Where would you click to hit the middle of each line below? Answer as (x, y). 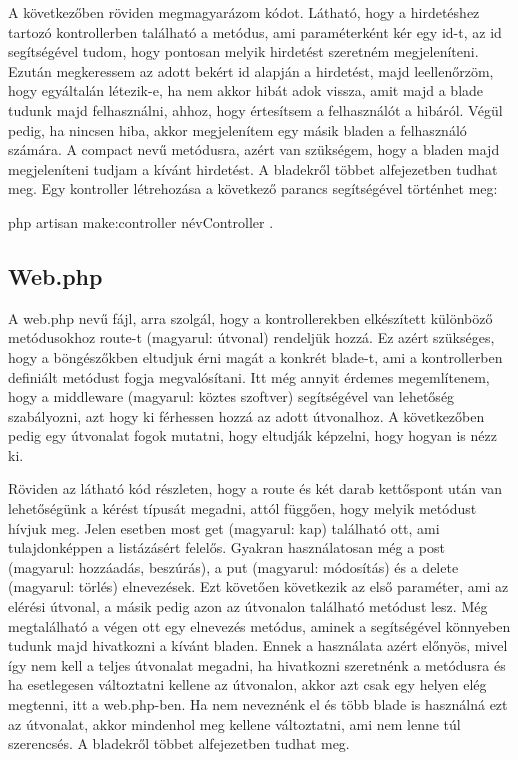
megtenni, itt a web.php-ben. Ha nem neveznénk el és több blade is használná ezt (258, 704)
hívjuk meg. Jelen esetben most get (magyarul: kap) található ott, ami (224, 527)
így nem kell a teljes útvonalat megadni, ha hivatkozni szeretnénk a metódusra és (257, 664)
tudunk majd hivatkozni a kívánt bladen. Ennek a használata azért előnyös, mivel (258, 645)
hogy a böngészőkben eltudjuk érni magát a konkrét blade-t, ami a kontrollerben (255, 356)
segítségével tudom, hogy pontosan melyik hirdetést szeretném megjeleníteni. (243, 51)
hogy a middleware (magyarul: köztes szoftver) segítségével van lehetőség (231, 396)
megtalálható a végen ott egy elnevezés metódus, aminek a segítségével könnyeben (259, 625)
